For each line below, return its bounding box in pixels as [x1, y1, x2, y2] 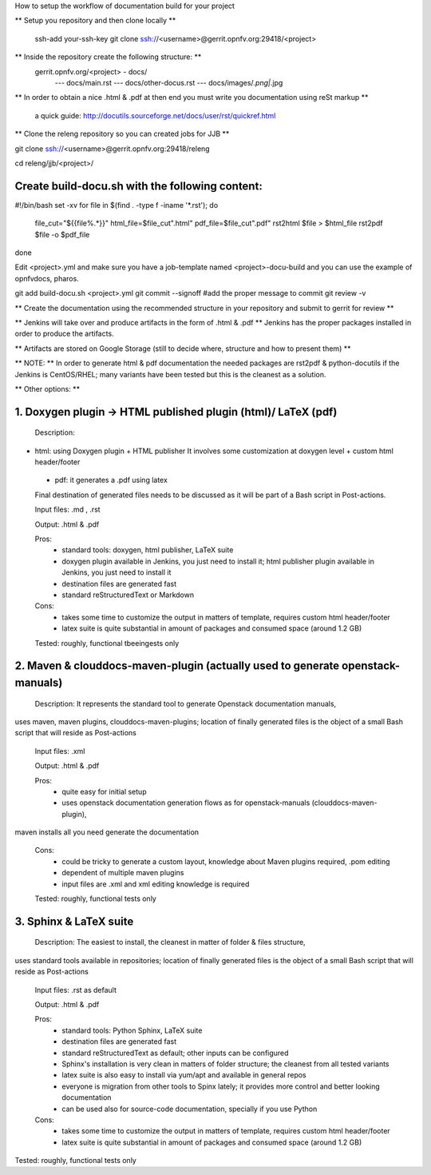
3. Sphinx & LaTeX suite [14, 914, 134, 928]
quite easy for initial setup [61, 787, 147, 796]
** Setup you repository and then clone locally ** [14, 16, 176, 26]
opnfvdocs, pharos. [14, 273, 79, 283]
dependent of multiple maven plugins [61, 868, 184, 878]
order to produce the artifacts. [14, 329, 115, 339]
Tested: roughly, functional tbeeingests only [34, 638, 180, 647]
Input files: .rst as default [34, 985, 117, 994]
